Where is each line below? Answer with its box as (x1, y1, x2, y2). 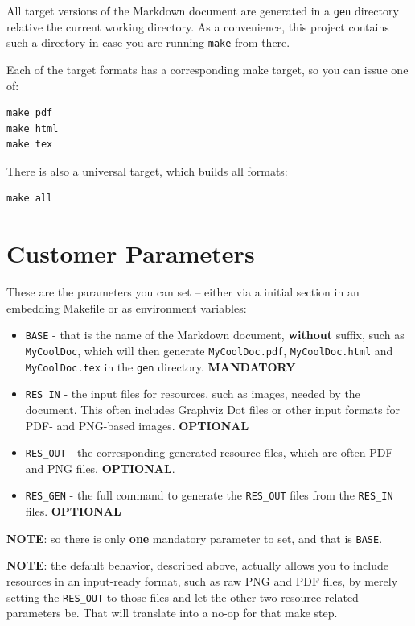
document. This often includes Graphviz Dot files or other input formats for (25, 401, 400, 417)
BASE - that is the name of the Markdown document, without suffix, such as (25, 326, 405, 343)
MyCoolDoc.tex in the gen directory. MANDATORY (25, 358, 296, 375)
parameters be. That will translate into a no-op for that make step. (6, 604, 338, 621)
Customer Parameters (6, 237, 255, 270)
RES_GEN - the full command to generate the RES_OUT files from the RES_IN (25, 487, 393, 504)
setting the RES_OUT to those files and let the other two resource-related (6, 588, 359, 605)
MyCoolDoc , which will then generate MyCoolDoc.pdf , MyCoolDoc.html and (25, 342, 393, 359)
